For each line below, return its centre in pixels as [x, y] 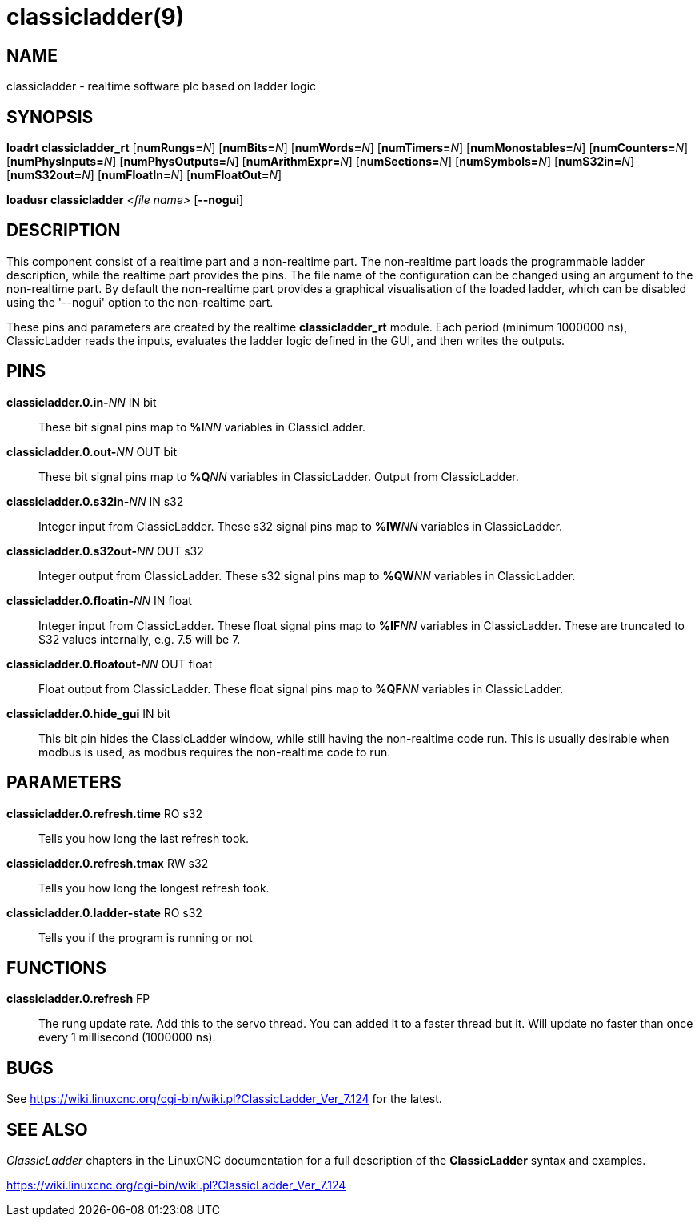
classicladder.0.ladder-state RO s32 [104, 912]
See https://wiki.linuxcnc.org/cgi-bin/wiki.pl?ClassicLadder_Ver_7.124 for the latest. [224, 1099]
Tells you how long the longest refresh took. [154, 888]
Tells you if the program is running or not [146, 937]
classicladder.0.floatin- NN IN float [99, 600]
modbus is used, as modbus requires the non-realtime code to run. [215, 752]
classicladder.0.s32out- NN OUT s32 [105, 551]
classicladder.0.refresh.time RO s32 [104, 813]
